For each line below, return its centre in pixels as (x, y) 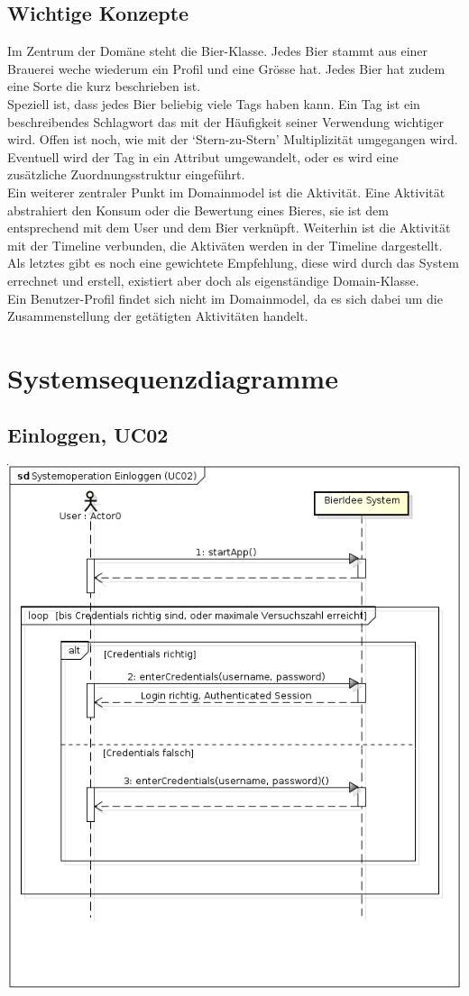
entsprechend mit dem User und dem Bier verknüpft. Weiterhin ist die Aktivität (229, 228)
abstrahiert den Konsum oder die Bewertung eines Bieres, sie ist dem (198, 210)
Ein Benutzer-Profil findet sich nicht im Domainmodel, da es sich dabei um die (225, 298)
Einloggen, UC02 (88, 435)
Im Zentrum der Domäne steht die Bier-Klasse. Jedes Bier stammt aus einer (218, 51)
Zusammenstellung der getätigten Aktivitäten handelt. (158, 316)
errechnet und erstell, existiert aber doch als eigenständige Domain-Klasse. (213, 280)
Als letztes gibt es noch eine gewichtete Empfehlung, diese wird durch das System (233, 263)
